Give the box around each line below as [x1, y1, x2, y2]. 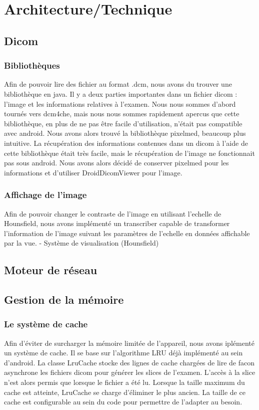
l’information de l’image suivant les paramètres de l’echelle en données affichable [4, 228, 250, 238]
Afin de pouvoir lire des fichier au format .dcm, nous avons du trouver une [4, 79, 232, 89]
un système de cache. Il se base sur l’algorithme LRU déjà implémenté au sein [4, 347, 243, 358]
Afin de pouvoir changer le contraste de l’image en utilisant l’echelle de [4, 208, 221, 219]
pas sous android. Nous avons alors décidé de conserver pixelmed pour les [4, 157, 229, 168]
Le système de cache [4, 318, 88, 330]
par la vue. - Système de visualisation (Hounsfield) [4, 238, 159, 248]
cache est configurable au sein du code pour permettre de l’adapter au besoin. [4, 396, 242, 407]
